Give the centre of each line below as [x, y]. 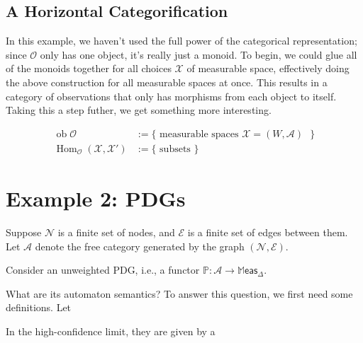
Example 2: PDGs [96, 198]
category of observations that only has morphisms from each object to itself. [171, 96]
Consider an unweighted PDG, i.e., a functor [103, 270]
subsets [175, 149]
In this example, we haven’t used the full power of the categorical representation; [181, 41]
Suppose [24, 232]
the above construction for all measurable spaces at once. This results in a [167, 82]
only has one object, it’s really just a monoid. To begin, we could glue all [199, 54]
